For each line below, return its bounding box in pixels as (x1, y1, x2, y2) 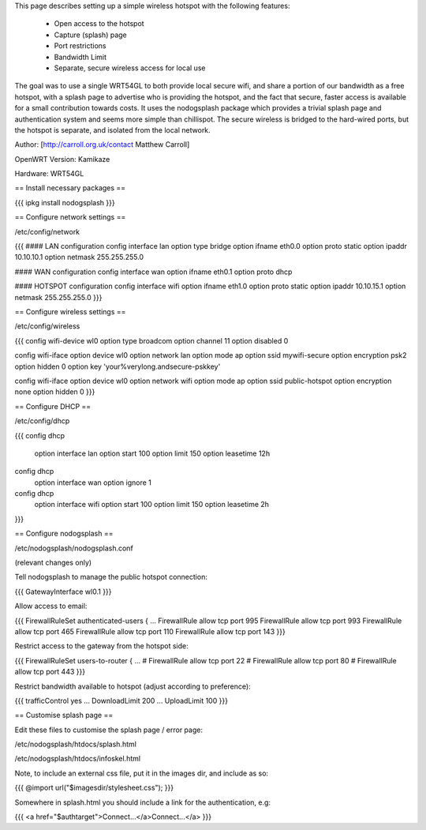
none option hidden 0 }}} (14, 387, 95, 396)
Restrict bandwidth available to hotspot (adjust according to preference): (14, 682, 252, 691)
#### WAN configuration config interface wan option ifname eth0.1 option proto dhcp (14, 267, 293, 276)
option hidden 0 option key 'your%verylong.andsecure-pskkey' (14, 362, 221, 371)
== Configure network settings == (14, 212, 126, 222)
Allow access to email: (14, 601, 88, 611)
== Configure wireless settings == (14, 306, 126, 316)
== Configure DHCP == (14, 401, 92, 411)
